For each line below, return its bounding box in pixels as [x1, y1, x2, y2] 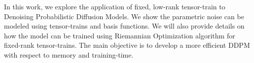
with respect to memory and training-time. [4, 49, 134, 60]
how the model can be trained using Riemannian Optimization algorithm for [4, 30, 235, 40]
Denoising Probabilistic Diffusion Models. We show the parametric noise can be [4, 11, 244, 21]
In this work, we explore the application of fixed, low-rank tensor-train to [4, 1, 225, 11]
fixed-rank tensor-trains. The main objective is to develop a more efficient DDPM [4, 40, 250, 50]
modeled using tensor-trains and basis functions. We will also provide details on [4, 21, 245, 31]
